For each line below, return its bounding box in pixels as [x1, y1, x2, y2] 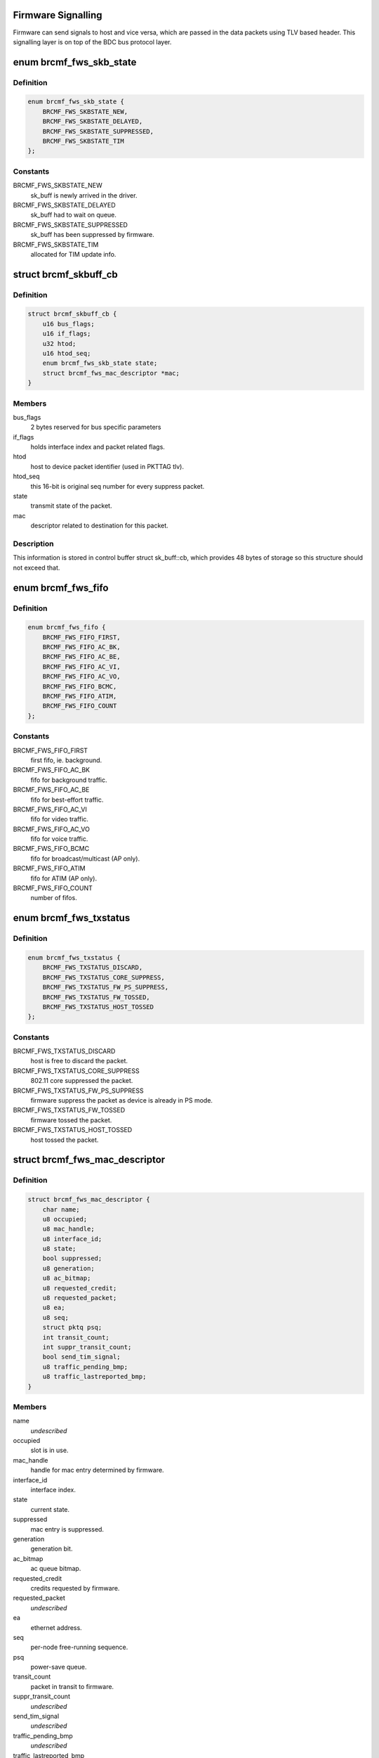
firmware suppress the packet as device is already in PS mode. [30, 1096, 213, 1105]
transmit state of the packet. [30, 501, 112, 510]
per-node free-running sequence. [30, 1643, 128, 1652]
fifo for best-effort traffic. [30, 795, 104, 804]
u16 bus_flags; [42, 320, 95, 328]
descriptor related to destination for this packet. [30, 521, 168, 530]
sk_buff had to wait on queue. [30, 211, 117, 219]
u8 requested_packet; [42, 1294, 117, 1302]
